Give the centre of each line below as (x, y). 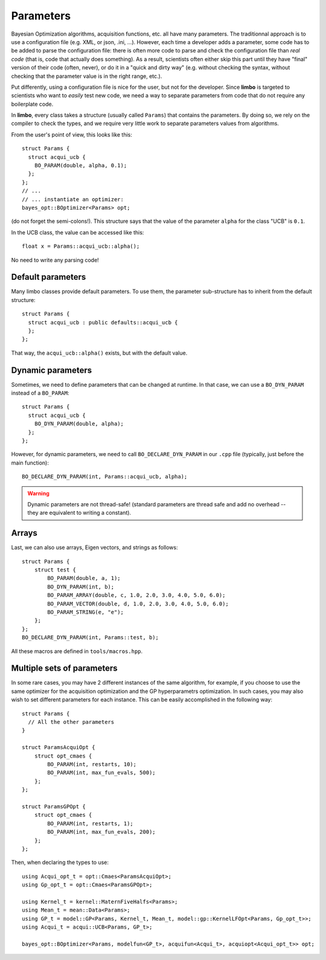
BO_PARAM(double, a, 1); (84, 578)
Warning (38, 493)
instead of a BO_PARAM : (40, 393)
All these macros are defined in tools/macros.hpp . (77, 651)
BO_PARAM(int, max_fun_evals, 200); (102, 832)
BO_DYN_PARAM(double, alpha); (79, 424)
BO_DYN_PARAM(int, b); (81, 587)
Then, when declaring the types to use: (60, 862)
